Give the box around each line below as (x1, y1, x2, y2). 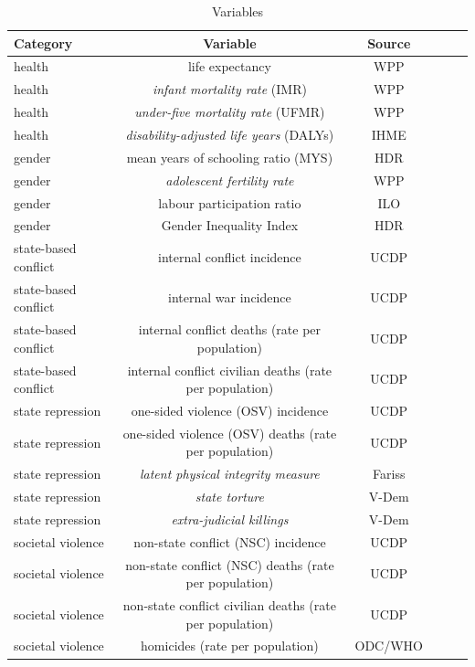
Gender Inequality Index (161, 216, 299, 235)
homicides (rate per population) (141, 636, 319, 655)
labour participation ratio (158, 193, 301, 212)
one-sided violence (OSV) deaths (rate (122, 423, 337, 442)
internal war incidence (168, 288, 291, 307)
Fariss (373, 464, 406, 483)
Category (14, 33, 73, 52)
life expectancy (187, 57, 271, 76)
